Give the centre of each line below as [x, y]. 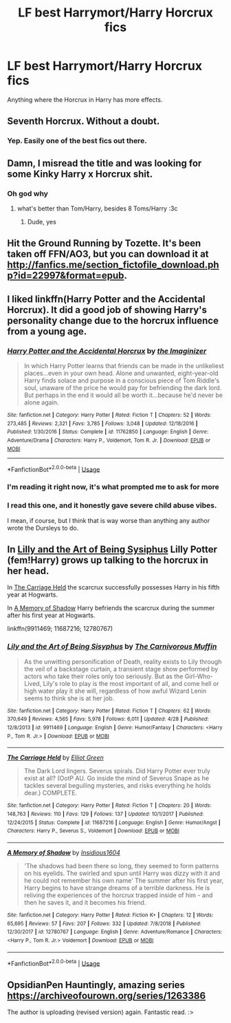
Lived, [33, 683]
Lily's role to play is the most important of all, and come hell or [131, 683]
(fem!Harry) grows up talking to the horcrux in [108, 560]
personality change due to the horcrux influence [113, 320]
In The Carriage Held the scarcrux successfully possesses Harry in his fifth [113, 588]
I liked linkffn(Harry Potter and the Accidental [106, 299]
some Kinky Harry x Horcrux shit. [80, 174]
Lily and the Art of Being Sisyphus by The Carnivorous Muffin [112, 647]
